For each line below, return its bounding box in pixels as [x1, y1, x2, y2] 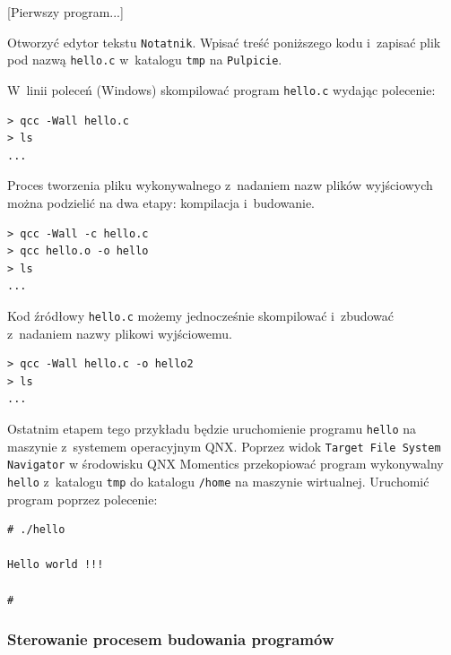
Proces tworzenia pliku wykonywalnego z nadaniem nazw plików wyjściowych [7, 176, 433, 194]
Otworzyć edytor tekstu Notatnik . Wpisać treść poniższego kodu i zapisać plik [7, 32, 441, 51]
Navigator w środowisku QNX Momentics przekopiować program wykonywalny [7, 454, 444, 473]
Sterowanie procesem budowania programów [7, 628, 334, 651]
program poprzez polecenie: [7, 489, 158, 508]
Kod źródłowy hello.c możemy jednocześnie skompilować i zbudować [7, 306, 395, 324]
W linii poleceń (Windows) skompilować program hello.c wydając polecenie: [7, 80, 436, 99]
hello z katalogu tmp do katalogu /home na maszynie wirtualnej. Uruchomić [7, 471, 429, 490]
